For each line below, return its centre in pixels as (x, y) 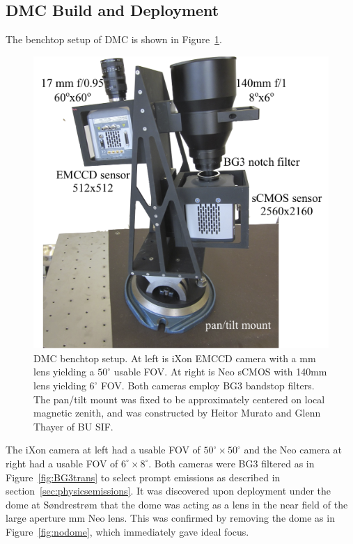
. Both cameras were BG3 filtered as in (232, 463)
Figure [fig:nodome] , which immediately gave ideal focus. (127, 531)
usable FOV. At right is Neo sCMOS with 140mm (220, 372)
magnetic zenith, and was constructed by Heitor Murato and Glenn (177, 413)
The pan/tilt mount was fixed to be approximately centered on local (179, 399)
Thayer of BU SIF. (73, 426)
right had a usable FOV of (62, 463)
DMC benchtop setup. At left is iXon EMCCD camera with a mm (175, 358)
